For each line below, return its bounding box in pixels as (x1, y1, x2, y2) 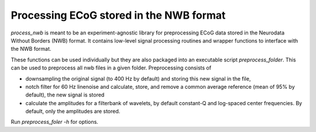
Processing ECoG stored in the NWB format (11, 9, 226, 22)
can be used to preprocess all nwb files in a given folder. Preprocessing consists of (11, 64, 212, 71)
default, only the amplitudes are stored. (25, 108, 121, 115)
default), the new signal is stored (25, 91, 105, 99)
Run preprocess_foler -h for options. (11, 119, 99, 126)
